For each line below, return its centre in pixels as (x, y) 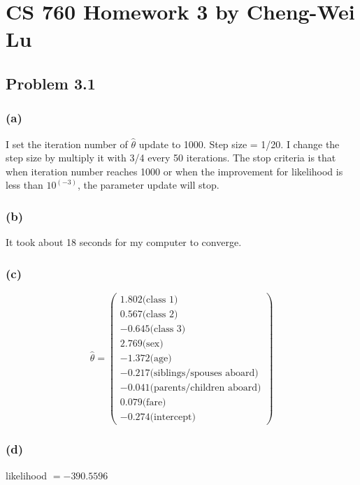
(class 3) (168, 330)
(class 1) (160, 300)
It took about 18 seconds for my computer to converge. (124, 242)
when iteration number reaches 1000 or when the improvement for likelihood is (174, 171)
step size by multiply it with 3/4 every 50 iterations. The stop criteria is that (171, 158)
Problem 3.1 (51, 83)
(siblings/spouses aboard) (204, 374)
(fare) (154, 403)
